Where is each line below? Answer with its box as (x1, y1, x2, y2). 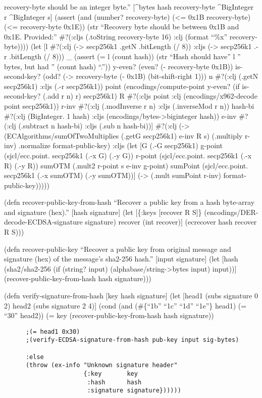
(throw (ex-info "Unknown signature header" (25, 362, 178, 369)
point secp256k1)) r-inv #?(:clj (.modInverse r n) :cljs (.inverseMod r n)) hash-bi (4, 100, 254, 111)
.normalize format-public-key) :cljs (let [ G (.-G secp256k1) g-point (18, 140, 223, 151)
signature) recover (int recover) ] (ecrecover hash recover (85, 216, 257, 227)
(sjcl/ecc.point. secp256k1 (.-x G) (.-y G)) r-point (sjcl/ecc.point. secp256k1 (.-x (4, 150, 252, 160)
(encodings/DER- (204, 206, 258, 217)
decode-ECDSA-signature (4, 216, 83, 227)
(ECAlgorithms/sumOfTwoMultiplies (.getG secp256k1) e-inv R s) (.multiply (4, 130, 243, 141)
